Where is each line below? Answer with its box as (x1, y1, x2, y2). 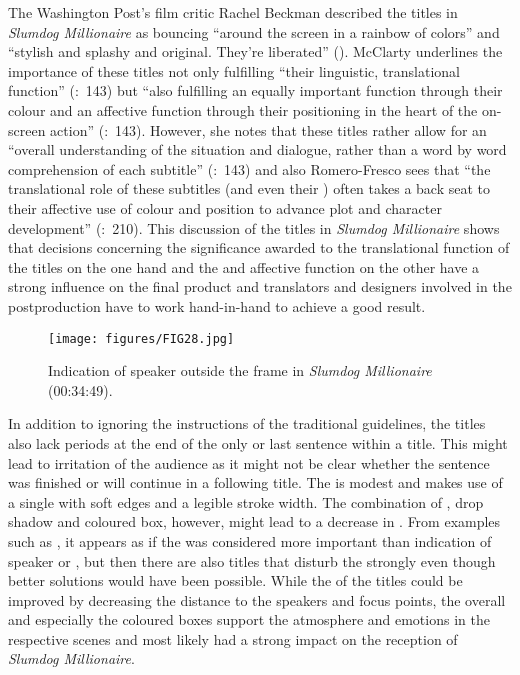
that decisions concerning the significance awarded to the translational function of (8, 237, 510, 258)
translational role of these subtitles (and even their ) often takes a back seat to (8, 178, 490, 199)
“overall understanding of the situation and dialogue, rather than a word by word (8, 139, 507, 160)
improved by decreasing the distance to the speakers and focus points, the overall (8, 589, 506, 610)
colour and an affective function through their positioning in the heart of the (8, 99, 478, 120)
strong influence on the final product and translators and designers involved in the (8, 276, 512, 297)
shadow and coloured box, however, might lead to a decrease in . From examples (8, 511, 501, 532)
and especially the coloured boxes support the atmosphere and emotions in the (8, 609, 490, 630)
